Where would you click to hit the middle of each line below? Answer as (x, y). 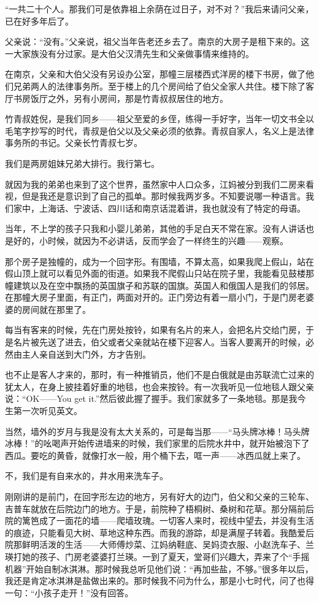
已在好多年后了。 (39, 21)
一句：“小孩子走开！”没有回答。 (69, 592)
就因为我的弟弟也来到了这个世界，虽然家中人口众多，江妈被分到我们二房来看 (159, 184)
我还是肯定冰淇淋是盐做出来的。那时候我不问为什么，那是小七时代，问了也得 (159, 581)
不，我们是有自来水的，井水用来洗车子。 (86, 476)
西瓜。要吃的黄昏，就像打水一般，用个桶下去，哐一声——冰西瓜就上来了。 (155, 455)
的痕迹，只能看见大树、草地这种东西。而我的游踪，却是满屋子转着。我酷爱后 (159, 532)
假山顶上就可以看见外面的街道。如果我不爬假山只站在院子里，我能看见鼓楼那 (159, 273)
